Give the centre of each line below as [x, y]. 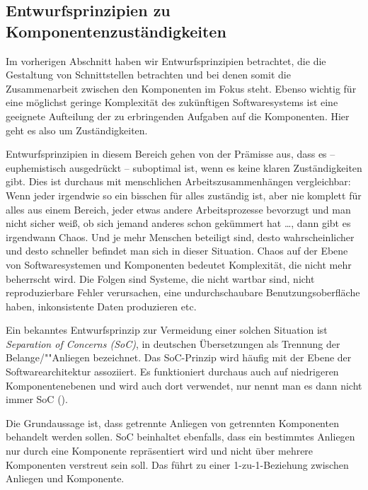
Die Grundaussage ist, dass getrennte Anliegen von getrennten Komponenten [172, 422]
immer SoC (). [37, 399]
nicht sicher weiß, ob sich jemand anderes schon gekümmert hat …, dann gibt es [178, 223]
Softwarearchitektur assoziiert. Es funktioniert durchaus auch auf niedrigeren [172, 372]
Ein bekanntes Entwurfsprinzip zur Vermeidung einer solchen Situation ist [167, 330]
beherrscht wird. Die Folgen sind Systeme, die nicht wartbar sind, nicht [160, 278]
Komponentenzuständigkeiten [116, 31]
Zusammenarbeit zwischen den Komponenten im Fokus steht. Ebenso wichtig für [181, 88]
